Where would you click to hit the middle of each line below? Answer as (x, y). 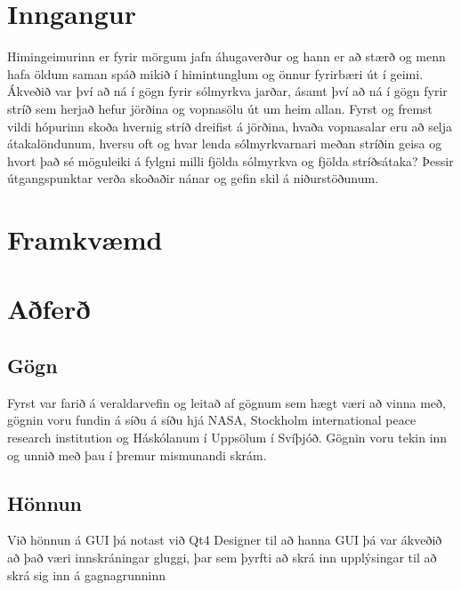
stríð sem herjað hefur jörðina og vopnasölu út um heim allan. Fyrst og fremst (220, 108)
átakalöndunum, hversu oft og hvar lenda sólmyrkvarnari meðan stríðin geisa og (225, 144)
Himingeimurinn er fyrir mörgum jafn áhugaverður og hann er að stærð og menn (226, 56)
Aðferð (49, 309)
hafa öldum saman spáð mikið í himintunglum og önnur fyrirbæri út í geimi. (215, 73)
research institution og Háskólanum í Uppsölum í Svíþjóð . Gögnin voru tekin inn (227, 438)
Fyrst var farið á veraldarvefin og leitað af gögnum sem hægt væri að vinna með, (226, 402)
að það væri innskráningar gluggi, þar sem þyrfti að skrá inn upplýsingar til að (222, 557)
